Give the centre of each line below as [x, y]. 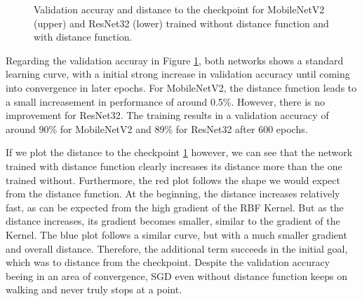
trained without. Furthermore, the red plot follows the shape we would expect [173, 180]
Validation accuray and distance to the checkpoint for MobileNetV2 [179, 9]
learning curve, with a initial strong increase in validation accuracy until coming [178, 74]
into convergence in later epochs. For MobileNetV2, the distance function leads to [181, 87]
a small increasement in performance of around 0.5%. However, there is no [166, 101]
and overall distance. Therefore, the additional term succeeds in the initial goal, [177, 248]
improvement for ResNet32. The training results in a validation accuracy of [167, 115]
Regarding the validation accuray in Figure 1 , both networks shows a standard [175, 60]
